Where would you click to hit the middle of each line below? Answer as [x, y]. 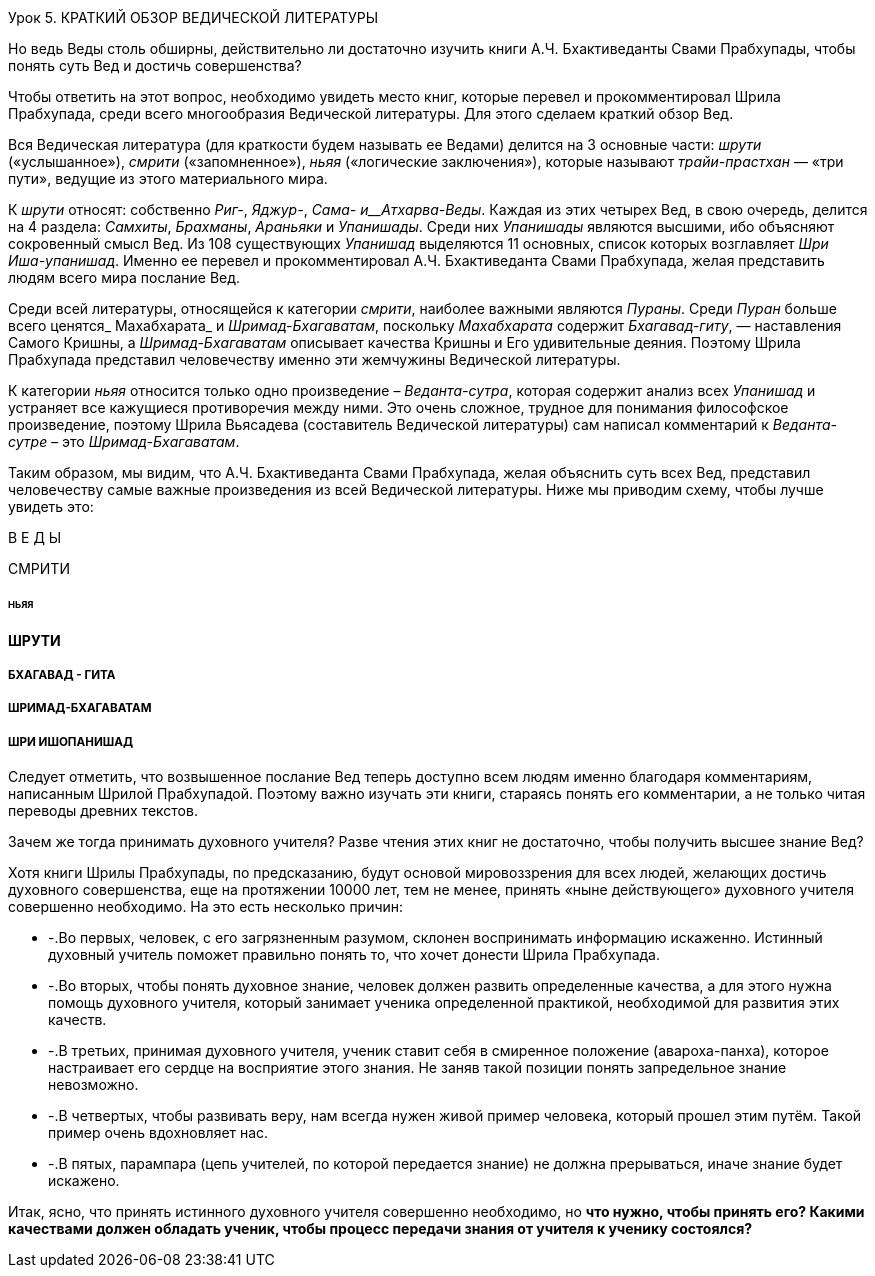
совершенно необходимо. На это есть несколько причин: [206, 907]
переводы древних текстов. [103, 811]
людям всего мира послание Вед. [124, 277]
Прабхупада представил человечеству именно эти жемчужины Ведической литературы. [314, 359]
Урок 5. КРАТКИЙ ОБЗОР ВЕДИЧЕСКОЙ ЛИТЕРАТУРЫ [193, 17]
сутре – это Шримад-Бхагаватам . [124, 441]
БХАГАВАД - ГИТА [62, 675]
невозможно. [93, 1085]
